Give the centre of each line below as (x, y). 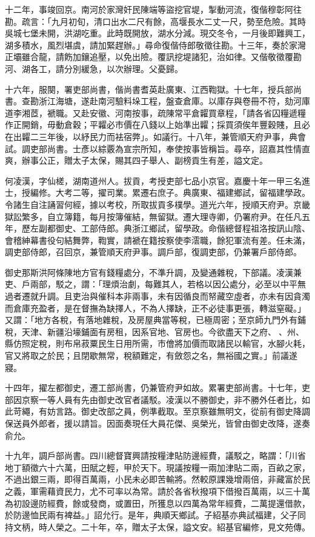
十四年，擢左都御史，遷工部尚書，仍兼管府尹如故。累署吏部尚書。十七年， (153, 388)
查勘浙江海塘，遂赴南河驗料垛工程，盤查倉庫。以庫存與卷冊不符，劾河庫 (166, 101)
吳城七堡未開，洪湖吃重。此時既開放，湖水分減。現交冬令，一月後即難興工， (157, 33)
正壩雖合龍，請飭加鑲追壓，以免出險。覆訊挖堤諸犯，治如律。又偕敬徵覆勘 (153, 57)
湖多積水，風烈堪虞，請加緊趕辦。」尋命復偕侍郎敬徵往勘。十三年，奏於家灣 (155, 45)
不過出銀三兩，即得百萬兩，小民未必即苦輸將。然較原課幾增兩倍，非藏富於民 (157, 479)
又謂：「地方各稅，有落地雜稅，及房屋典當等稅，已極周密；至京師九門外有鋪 (155, 320)
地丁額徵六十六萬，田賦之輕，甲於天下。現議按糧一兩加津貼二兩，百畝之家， (157, 467)
